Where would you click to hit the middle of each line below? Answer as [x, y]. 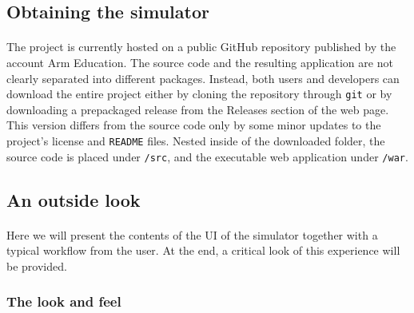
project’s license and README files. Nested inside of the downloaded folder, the [196, 141]
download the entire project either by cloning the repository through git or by [199, 94]
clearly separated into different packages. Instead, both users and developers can [203, 78]
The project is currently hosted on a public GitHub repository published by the [201, 47]
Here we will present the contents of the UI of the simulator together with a [192, 234]
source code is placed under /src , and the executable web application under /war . [207, 156]
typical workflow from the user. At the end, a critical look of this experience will [203, 250]
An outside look [74, 199]
